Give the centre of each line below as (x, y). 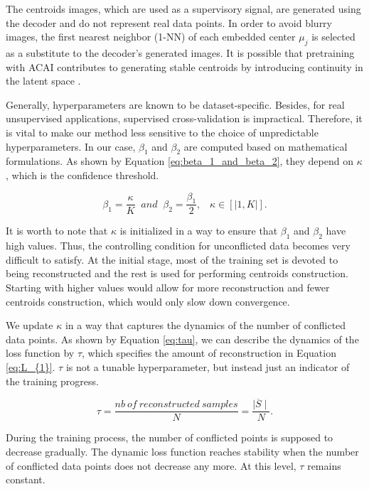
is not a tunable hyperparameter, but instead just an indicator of (208, 366)
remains (324, 465)
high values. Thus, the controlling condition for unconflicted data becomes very (178, 246)
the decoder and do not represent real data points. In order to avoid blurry (169, 22)
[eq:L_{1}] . (31, 366)
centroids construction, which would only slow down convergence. (148, 301)
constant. (26, 479)
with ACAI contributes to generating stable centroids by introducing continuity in (184, 66)
